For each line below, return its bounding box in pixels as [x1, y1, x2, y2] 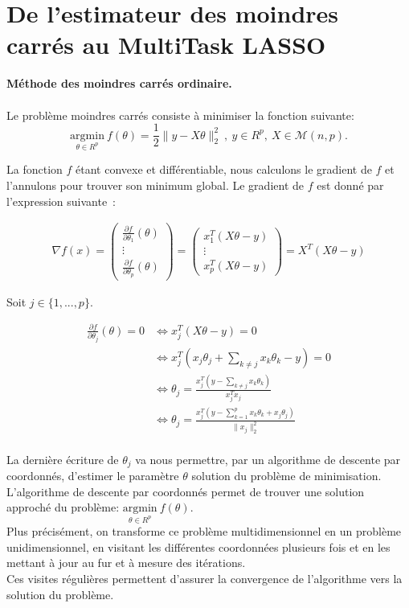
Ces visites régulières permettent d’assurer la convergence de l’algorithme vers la [6, 570, 403, 587]
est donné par [317, 176, 384, 193]
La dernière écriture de [6, 450, 119, 467]
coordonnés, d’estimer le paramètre [6, 467, 179, 484]
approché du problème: [6, 499, 120, 516]
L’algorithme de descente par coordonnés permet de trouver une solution [6, 483, 365, 499]
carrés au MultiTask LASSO [6, 28, 326, 61]
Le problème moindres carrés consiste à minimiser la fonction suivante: [6, 106, 354, 123]
